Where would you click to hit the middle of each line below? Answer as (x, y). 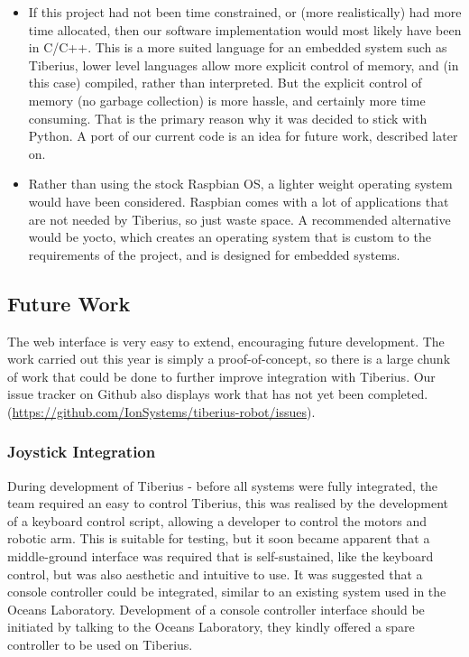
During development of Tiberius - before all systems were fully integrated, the (223, 485)
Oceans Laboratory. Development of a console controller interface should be (216, 609)
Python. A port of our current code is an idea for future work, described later (243, 136)
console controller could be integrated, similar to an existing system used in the (227, 592)
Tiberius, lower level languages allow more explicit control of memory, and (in (244, 65)
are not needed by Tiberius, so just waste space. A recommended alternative (239, 219)
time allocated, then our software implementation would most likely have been (245, 29)
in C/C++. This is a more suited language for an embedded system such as (238, 47)
